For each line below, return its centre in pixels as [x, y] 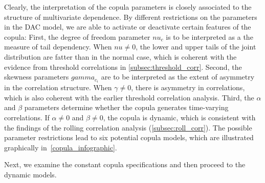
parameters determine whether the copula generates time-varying [126, 107]
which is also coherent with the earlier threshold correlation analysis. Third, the [129, 97]
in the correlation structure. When [58, 87]
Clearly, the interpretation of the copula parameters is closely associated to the [128, 7]
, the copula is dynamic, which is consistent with [179, 117]
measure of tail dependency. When [58, 47]
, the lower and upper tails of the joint [196, 47]
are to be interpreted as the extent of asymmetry [178, 77]
